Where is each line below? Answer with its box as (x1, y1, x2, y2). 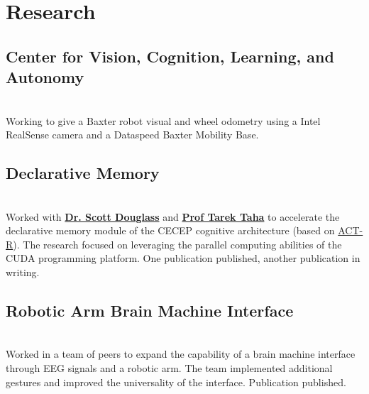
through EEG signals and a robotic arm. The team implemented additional (6, 360, 333, 375)
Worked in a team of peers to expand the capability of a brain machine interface (6, 346, 356, 361)
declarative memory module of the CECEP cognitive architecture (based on (6, 223, 335, 238)
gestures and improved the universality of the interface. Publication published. (6, 374, 346, 389)
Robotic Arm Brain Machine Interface (6, 299, 294, 321)
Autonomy (6, 66, 84, 88)
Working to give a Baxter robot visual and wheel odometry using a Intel (6, 113, 321, 128)
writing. (6, 264, 40, 279)
